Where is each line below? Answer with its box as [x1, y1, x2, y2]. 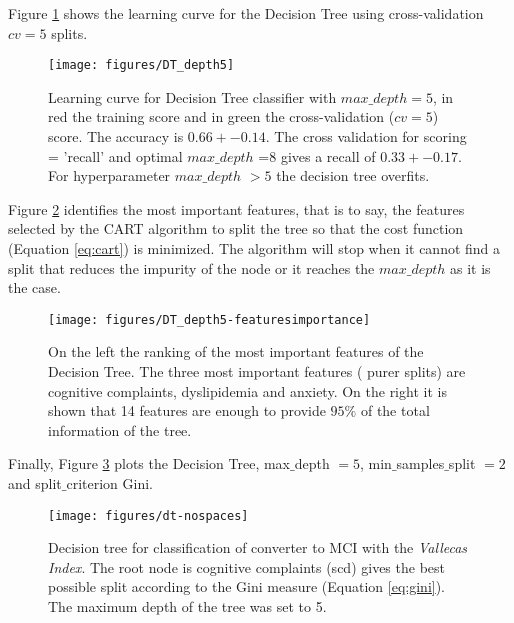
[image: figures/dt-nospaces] [48, 508, 249, 523]
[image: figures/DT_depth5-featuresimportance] [48, 312, 371, 327]
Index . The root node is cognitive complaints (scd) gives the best [48, 556, 445, 577]
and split [8, 473, 62, 493]
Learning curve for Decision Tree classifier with [48, 86, 337, 107]
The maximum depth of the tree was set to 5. [48, 596, 327, 617]
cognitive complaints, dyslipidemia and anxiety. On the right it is [48, 380, 447, 401]
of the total [360, 400, 430, 421]
